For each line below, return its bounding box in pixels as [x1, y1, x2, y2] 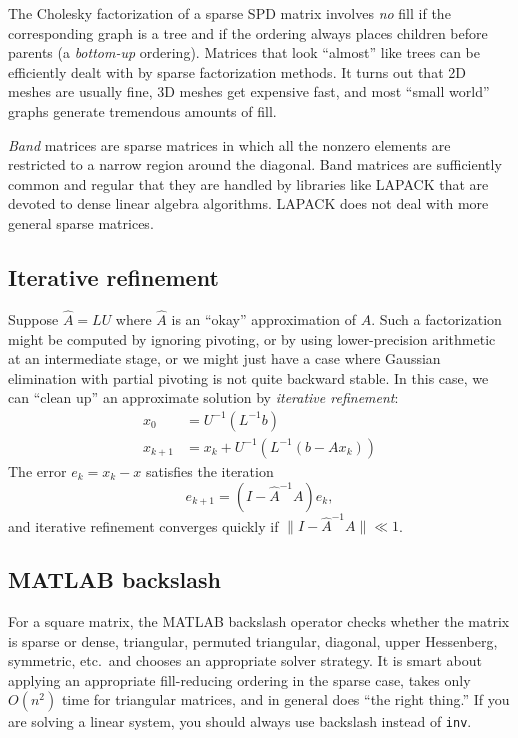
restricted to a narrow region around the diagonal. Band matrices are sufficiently [8, 154, 502, 175]
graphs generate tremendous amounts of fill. [8, 100, 277, 121]
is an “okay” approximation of [171, 308, 356, 329]
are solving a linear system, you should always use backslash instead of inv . [8, 711, 472, 732]
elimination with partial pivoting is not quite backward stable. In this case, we [8, 367, 489, 388]
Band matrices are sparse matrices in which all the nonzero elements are [8, 134, 451, 155]
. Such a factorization [371, 308, 502, 329]
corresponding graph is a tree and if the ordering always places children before [8, 22, 488, 43]
